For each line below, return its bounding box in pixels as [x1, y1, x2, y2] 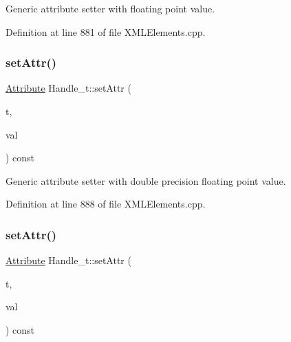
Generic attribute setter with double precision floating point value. [6, 173, 286, 188]
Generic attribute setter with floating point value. [6, 1, 215, 15]
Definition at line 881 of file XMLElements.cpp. [6, 24, 206, 39]
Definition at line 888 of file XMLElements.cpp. [6, 197, 206, 211]
